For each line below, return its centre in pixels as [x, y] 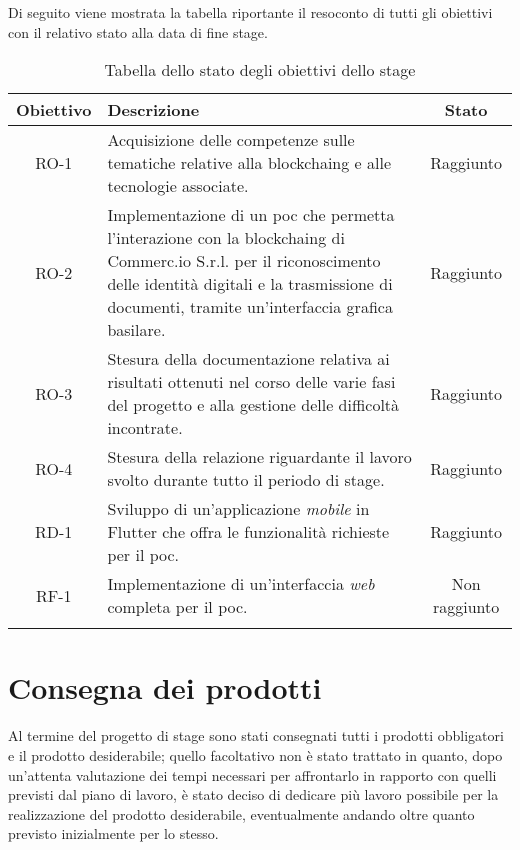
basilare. [136, 330]
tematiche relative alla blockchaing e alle [249, 163]
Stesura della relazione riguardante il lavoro [259, 457]
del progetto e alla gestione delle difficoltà [253, 405]
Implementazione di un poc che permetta [251, 215]
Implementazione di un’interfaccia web [241, 584]
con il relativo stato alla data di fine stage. [138, 31]
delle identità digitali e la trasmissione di [250, 284]
